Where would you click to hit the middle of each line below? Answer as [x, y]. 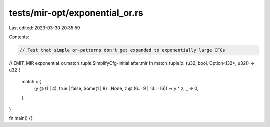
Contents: [19, 37]
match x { [32, 81]
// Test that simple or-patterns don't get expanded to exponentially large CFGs [123, 50]
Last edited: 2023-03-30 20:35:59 [45, 28]
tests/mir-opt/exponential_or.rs [76, 13]
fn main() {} [21, 118]
